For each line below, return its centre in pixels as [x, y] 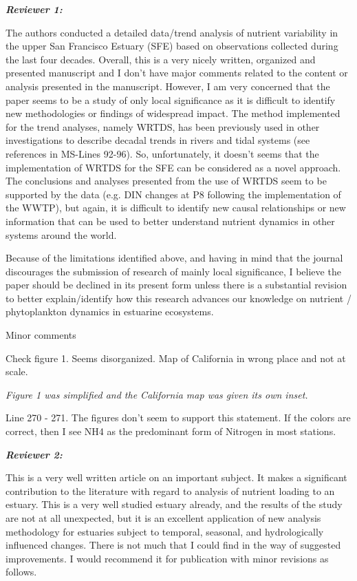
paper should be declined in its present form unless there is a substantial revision [176, 285]
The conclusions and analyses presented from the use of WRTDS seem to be [166, 181]
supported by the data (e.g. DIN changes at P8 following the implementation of [173, 194]
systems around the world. [61, 234]
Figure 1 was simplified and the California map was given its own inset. [157, 394]
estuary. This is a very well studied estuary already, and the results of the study [174, 504]
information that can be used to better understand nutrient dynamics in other [170, 221]
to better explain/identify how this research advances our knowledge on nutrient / [178, 298]
